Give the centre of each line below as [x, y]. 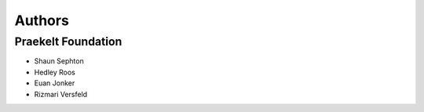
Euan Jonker [55, 83]
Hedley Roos [55, 72]
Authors [42, 20]
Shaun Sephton [59, 61]
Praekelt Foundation [68, 42]
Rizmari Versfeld [61, 94]
